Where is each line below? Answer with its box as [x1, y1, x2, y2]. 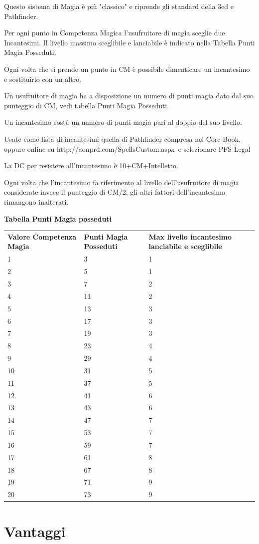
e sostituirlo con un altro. [4, 73, 82, 84]
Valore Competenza [7, 231, 76, 242]
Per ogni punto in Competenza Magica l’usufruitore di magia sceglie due [4, 27, 225, 38]
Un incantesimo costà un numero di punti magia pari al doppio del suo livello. [4, 117, 242, 127]
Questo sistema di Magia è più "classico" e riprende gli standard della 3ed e [4, 1, 234, 11]
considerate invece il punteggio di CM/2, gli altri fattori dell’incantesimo [4, 187, 226, 197]
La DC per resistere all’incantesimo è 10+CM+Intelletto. [4, 160, 178, 171]
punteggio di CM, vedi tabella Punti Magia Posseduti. [4, 100, 169, 110]
